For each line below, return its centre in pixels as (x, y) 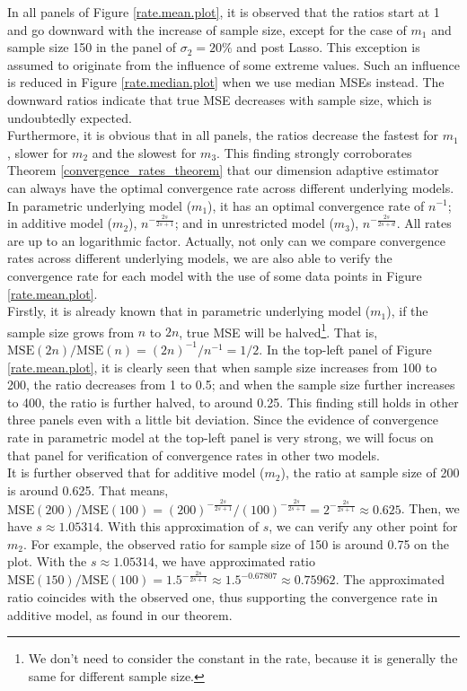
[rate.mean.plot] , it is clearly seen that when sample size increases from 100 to (222, 367)
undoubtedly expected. (70, 117)
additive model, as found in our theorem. (120, 614)
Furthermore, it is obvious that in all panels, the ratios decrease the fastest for (223, 135)
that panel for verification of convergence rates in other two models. (194, 455)
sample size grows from (71, 332)
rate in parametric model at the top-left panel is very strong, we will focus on (220, 437)
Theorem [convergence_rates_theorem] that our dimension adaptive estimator (223, 170)
